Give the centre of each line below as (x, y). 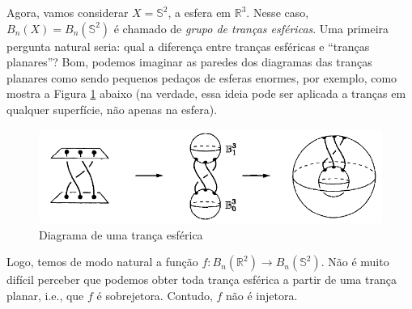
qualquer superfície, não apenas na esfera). (112, 109)
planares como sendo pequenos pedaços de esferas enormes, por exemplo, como (202, 77)
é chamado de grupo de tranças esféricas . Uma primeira (251, 28)
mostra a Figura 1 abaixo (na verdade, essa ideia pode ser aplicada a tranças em (206, 93)
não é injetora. (262, 295)
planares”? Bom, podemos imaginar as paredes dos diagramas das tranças (189, 62)
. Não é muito (355, 262)
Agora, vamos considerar (68, 12)
